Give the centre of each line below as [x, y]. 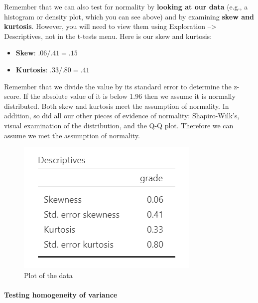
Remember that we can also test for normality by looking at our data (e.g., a [126, 6]
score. [13, 96]
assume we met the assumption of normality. [72, 135]
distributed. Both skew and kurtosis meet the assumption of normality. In [117, 106]
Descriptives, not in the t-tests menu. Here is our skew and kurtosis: [108, 36]
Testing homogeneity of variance [61, 294]
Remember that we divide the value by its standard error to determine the [118, 86]
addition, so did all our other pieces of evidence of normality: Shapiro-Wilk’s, [122, 116]
